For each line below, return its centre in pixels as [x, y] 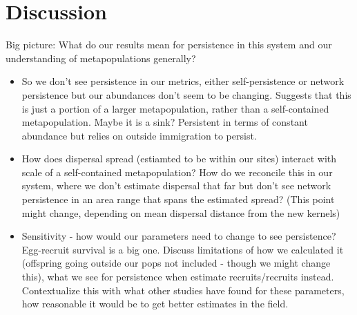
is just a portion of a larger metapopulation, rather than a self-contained [175, 108]
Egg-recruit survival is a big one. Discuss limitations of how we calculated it [183, 249]
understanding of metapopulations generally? [101, 58]
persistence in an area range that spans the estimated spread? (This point [178, 199]
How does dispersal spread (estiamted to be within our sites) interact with [179, 159]
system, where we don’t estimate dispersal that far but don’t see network [176, 185]
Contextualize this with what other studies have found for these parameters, [183, 290]
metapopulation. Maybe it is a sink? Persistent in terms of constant [165, 122]
